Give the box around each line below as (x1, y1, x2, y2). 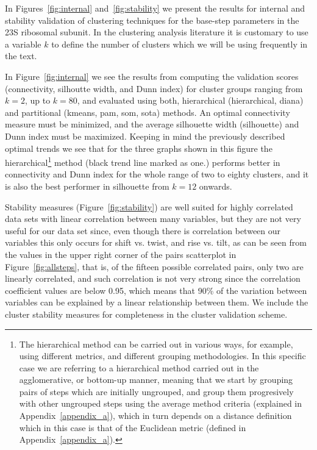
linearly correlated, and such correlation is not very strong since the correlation (5, 272, 301, 285)
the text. (5, 49, 37, 62)
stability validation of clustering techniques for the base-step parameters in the (5, 13, 299, 26)
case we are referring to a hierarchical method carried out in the (19, 361, 259, 374)
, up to (24, 94, 51, 107)
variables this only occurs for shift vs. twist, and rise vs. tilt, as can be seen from (5, 236, 307, 249)
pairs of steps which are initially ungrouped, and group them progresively (19, 385, 294, 398)
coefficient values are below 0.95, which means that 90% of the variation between (5, 284, 307, 296)
